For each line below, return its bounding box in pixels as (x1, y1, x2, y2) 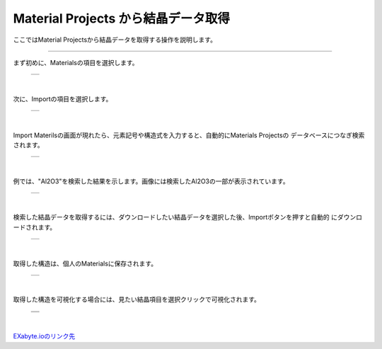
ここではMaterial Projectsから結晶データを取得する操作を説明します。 (13, 35, 217, 44)
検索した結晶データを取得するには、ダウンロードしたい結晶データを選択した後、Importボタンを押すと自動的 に (13, 213, 337, 222)
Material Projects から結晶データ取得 (13, 11, 230, 26)
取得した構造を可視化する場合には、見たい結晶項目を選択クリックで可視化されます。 (13, 295, 261, 304)
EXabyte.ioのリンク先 (13, 332, 76, 341)
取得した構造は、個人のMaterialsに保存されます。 (13, 259, 158, 268)
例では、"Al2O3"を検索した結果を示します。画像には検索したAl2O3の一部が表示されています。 (13, 177, 289, 185)
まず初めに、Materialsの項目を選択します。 (13, 58, 139, 67)
